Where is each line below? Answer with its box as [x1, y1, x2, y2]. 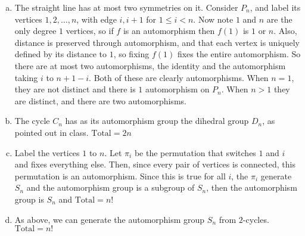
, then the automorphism [206, 181, 297, 194]
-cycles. [242, 213, 269, 225]
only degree [14, 24, 57, 37]
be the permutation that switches [134, 146, 256, 159]
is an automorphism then [123, 24, 215, 37]
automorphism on [145, 83, 210, 95]
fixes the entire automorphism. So [177, 48, 301, 60]
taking [14, 71, 38, 83]
